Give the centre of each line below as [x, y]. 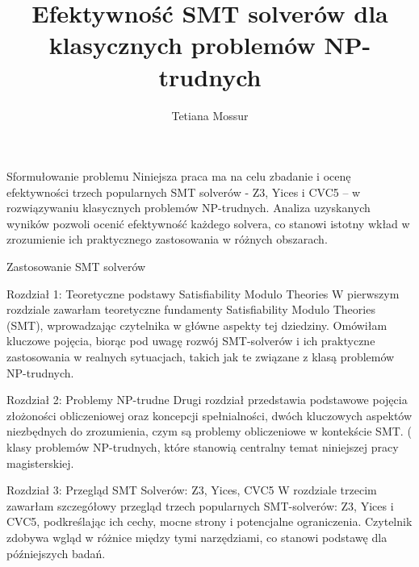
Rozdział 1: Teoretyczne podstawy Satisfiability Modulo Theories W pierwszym [203, 293]
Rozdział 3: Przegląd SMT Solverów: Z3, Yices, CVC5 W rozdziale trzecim [192, 490]
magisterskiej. [40, 463]
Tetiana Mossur [210, 115]
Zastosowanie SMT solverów [76, 267]
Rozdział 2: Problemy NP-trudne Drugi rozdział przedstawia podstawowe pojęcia [207, 400]
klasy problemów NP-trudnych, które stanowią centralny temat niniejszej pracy [203, 447]
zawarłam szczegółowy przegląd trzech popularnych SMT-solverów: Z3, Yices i [200, 505]
